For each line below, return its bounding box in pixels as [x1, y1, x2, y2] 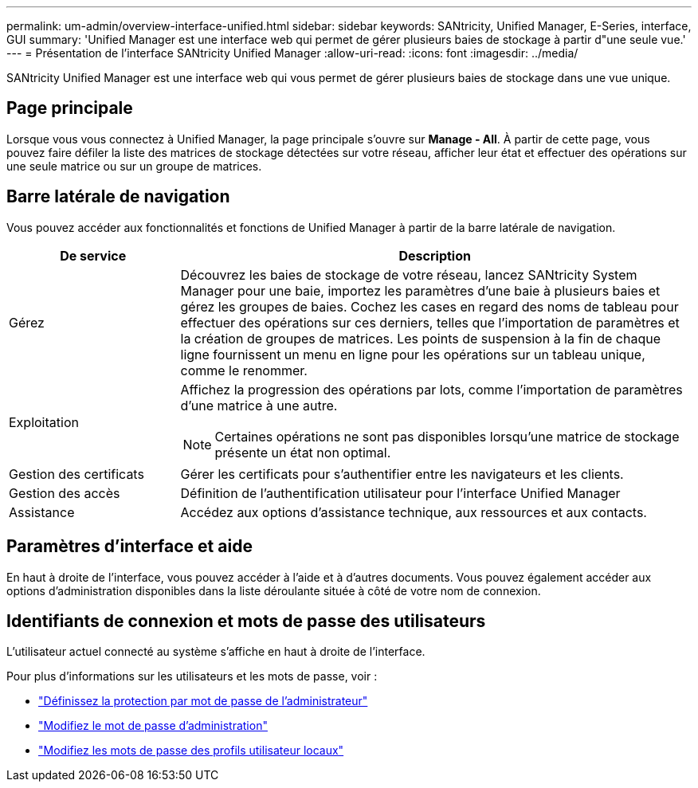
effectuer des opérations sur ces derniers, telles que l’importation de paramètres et [180, 314, 680, 331]
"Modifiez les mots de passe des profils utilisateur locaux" [38, 743, 344, 758]
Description [398, 247, 471, 264]
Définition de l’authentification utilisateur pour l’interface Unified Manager [180, 484, 621, 501]
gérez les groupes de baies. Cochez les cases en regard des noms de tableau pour [180, 298, 679, 315]
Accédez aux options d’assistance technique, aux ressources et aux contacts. [180, 504, 647, 520]
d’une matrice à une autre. [180, 397, 338, 414]
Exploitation [9, 414, 79, 430]
